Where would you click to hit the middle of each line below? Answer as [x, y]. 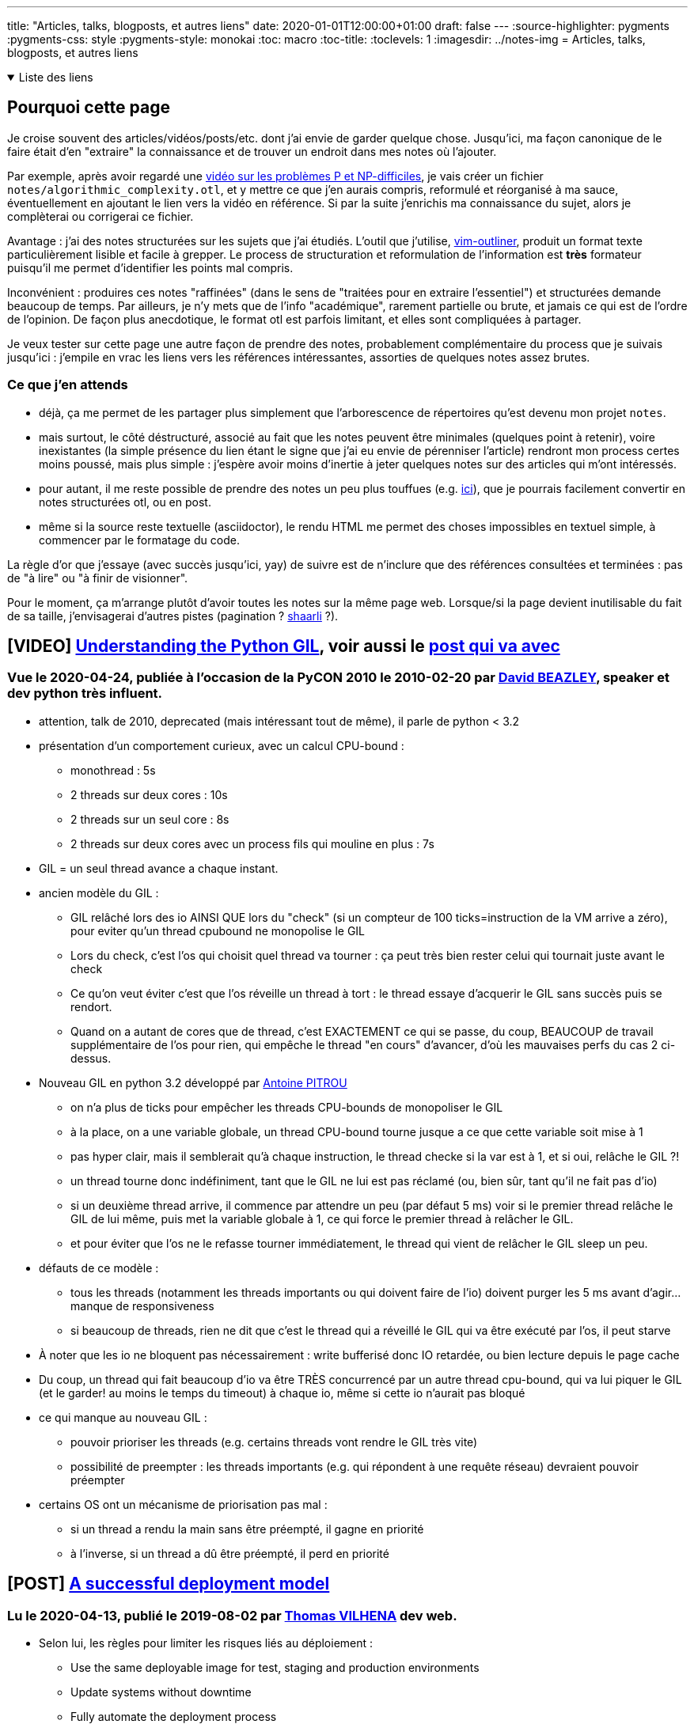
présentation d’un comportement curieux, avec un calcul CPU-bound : [222, 745]
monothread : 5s [113, 770]
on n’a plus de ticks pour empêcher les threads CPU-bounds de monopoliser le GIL [287, 1107]
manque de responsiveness [142, 1305]
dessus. [91, 1058]
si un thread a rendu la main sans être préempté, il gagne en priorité [247, 1529]
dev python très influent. [85, 693]
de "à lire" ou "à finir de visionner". [98, 578]
